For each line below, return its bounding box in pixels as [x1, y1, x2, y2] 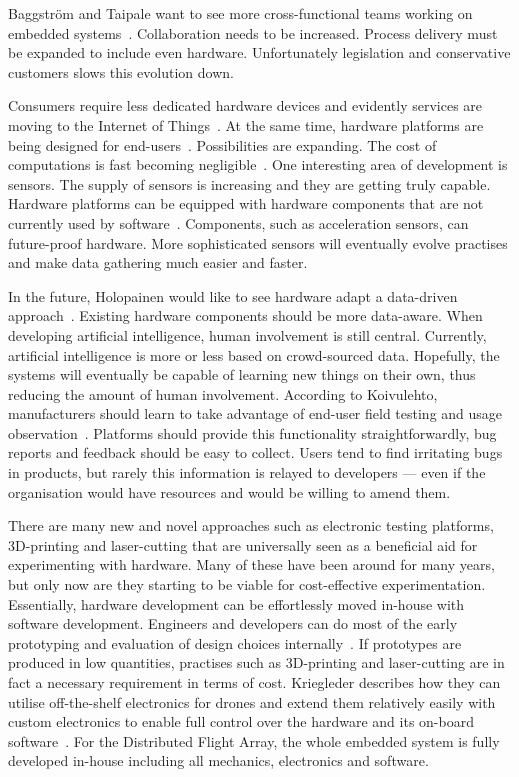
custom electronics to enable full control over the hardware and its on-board [8, 711, 474, 732]
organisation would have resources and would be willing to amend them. [8, 481, 451, 502]
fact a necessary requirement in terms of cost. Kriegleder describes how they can [8, 672, 501, 692]
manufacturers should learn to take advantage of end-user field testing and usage [8, 403, 503, 424]
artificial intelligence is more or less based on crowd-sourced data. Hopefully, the [8, 344, 500, 365]
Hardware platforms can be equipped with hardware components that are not [8, 193, 484, 214]
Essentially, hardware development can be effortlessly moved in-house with [8, 593, 465, 614]
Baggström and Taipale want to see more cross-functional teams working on [8, 3, 473, 23]
